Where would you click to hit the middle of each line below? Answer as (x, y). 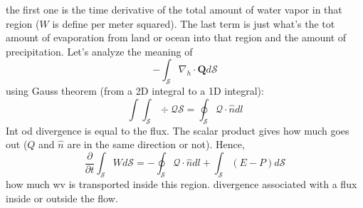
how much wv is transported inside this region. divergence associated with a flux (181, 184)
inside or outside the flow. (62, 198)
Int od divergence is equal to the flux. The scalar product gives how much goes (178, 130)
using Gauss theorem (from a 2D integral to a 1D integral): (135, 91)
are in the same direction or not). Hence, (156, 144)
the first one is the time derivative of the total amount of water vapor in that (174, 9)
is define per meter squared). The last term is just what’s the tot (194, 23)
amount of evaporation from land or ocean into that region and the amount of (176, 37)
